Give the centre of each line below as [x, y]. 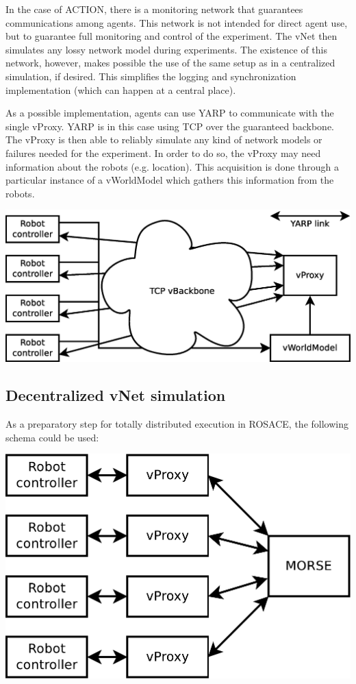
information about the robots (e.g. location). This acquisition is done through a [172, 166]
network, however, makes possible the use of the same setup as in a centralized [170, 63]
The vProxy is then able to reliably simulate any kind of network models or [164, 139]
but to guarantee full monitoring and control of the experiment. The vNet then [171, 36]
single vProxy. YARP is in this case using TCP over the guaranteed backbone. [170, 126]
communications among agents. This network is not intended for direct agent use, [177, 22]
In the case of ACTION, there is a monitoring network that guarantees [154, 9]
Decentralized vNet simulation [116, 395]
